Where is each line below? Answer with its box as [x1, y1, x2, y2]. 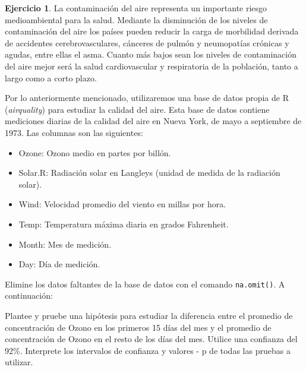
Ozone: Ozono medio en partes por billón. [18, 146, 171, 159]
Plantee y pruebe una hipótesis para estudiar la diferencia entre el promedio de [5, 309, 293, 321]
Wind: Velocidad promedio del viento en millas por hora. [18, 198, 226, 210]
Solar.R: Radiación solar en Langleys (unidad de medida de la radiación [18, 166, 280, 179]
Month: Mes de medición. [18, 238, 112, 250]
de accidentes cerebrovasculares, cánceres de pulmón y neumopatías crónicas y [5, 36, 289, 49]
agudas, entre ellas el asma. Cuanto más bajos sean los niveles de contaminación [5, 48, 296, 61]
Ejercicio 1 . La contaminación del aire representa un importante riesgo [5, 2, 267, 14]
